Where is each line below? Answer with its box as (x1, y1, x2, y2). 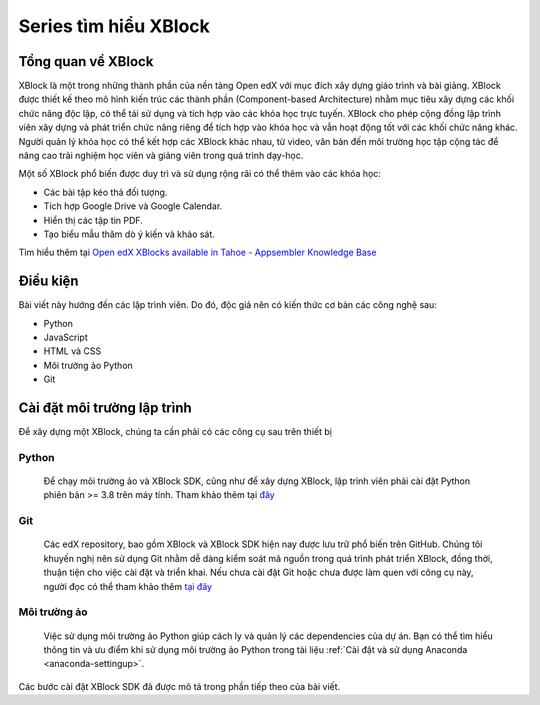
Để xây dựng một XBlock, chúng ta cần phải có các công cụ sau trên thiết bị (18, 426, 332, 438)
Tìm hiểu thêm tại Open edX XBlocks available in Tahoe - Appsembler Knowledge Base (18, 246, 377, 259)
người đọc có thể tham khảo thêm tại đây (43, 580, 213, 592)
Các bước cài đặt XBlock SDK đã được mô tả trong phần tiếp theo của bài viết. (18, 680, 341, 692)
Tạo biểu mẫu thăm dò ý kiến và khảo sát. (43, 228, 215, 240)
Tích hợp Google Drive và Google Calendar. (43, 200, 223, 212)
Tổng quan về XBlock (18, 53, 154, 70)
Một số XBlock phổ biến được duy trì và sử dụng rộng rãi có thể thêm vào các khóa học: (18, 168, 382, 180)
